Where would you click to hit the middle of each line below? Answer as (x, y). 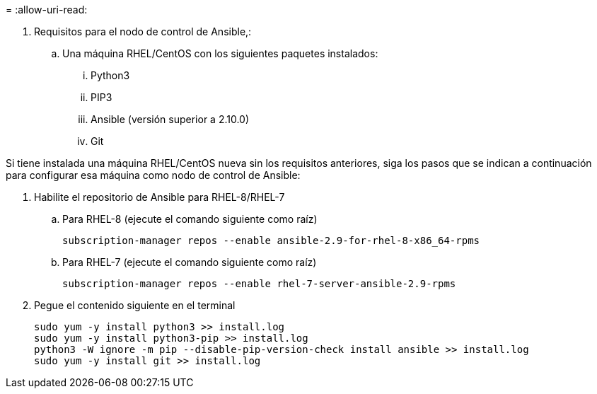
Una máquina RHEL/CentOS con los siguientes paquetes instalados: (220, 53)
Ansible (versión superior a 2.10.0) (170, 119)
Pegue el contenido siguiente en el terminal (135, 305)
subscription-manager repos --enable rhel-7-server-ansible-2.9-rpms (259, 284)
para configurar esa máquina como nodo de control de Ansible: (153, 175)
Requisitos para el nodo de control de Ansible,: (143, 31)
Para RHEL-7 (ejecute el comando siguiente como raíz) (190, 262)
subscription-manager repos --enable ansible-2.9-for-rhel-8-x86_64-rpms (271, 241)
